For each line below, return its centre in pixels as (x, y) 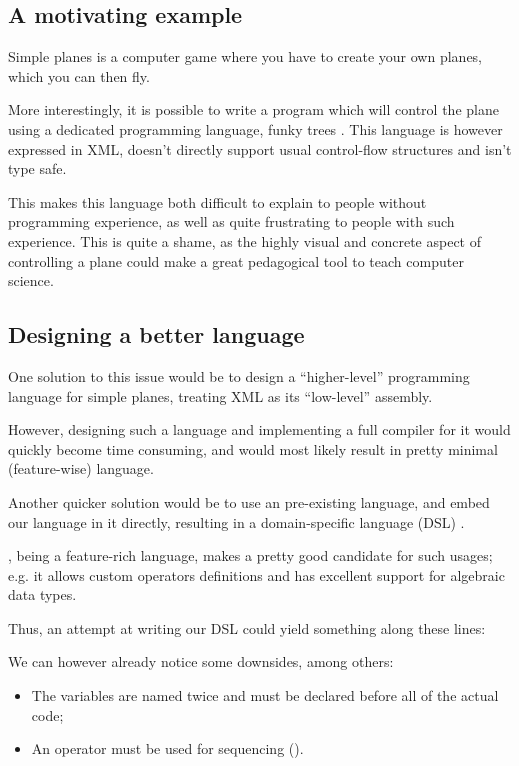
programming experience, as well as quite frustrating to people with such (231, 221)
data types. (42, 594)
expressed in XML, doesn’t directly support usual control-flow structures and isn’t (260, 148)
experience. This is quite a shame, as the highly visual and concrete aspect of (245, 240)
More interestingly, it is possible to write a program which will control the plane (253, 109)
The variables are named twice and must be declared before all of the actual (265, 695)
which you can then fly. (79, 75)
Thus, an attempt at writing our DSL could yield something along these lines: (247, 627)
